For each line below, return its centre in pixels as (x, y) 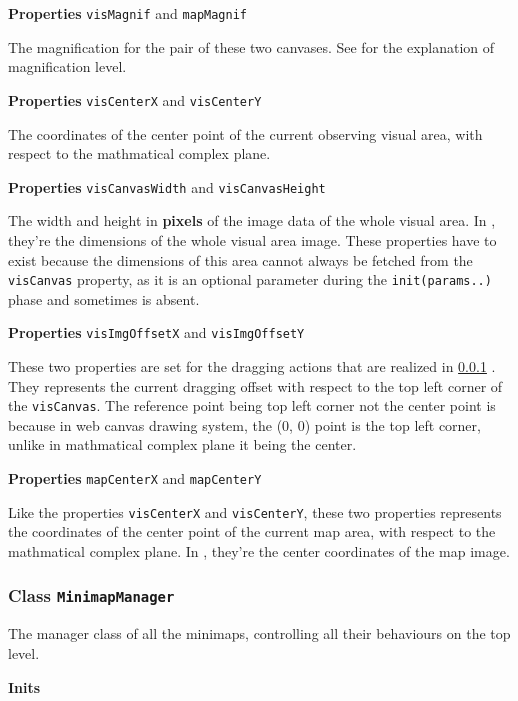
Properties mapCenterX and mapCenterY (135, 478)
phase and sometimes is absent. (104, 298)
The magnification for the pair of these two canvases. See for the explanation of (251, 46)
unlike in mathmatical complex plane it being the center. (182, 444)
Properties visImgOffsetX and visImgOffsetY (156, 332)
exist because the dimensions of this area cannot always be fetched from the (240, 259)
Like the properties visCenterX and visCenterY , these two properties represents (255, 511)
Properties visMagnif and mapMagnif (128, 13)
